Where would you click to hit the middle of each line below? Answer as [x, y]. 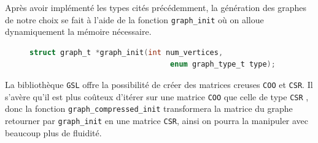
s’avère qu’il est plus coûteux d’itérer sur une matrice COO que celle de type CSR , [157, 96]
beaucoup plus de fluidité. [53, 132]
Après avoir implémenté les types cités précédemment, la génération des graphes [156, 7]
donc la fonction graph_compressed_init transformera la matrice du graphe [149, 108]
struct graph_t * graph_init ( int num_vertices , [126, 52]
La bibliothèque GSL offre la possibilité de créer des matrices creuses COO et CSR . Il [159, 85]
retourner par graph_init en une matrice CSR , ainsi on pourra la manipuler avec [157, 120]
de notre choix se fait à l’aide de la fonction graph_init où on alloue [134, 19]
